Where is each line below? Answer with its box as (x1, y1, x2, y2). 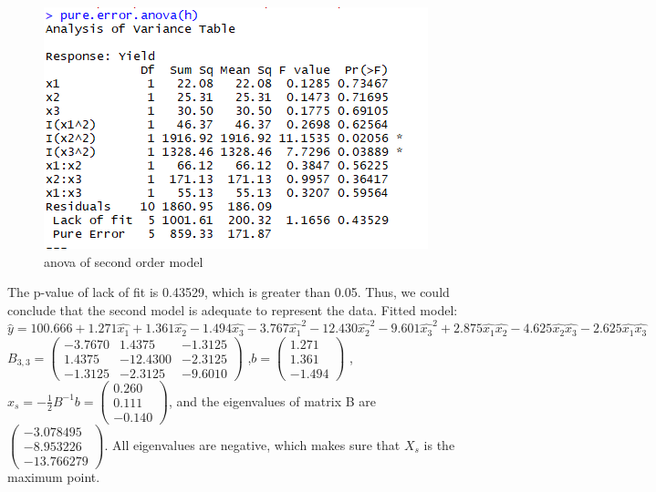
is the (423, 435, 455, 454)
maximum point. (7, 467, 100, 487)
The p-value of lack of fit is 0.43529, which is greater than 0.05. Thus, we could (7, 282, 450, 302)
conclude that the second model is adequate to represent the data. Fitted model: (7, 300, 458, 319)
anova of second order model (44, 251, 203, 271)
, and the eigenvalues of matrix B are (168, 391, 377, 410)
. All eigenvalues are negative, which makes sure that (104, 435, 401, 454)
